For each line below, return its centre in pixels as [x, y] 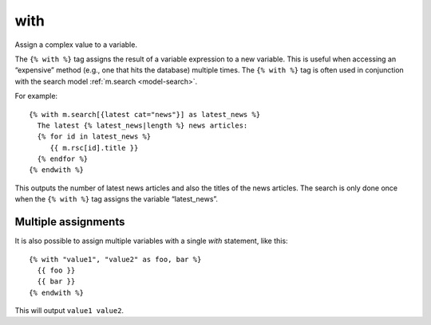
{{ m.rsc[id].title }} [94, 148]
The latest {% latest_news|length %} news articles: [142, 125]
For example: [36, 96]
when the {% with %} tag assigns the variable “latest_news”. [117, 199]
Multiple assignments [70, 222]
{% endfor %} [63, 159]
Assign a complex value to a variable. [76, 45]
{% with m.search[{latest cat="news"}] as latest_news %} [145, 114]
